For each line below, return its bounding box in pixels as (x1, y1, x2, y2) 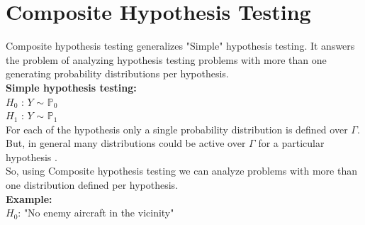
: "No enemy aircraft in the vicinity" (18, 205, 174, 220)
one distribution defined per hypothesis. (6, 177, 179, 192)
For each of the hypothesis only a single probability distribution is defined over (6, 121, 348, 136)
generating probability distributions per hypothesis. (6, 66, 229, 81)
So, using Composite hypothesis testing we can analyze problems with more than (6, 163, 357, 178)
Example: (6, 191, 52, 206)
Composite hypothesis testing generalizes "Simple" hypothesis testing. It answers (6, 38, 355, 53)
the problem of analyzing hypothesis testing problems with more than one (6, 52, 327, 67)
